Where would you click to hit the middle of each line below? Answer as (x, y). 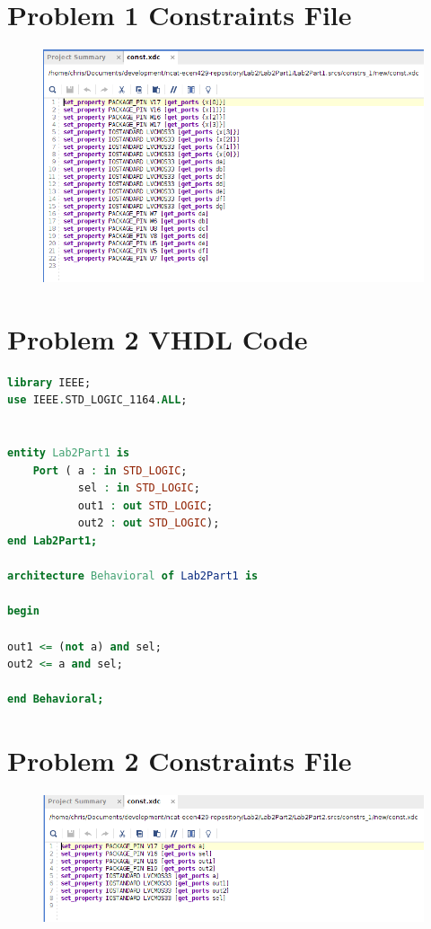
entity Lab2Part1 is (69, 453)
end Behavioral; (56, 699)
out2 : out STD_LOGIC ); (149, 523)
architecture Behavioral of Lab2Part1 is (133, 576)
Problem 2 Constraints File (180, 761)
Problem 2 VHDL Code (158, 338)
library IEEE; (49, 382)
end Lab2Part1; (53, 540)
